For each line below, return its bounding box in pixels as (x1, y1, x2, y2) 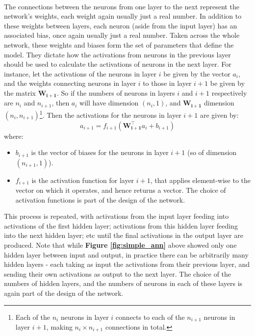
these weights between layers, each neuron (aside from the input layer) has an (4, 20, 237, 30)
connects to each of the (115, 311, 185, 322)
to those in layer (143, 78, 192, 88)
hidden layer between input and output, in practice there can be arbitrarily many (4, 249, 249, 259)
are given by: (200, 109, 239, 120)
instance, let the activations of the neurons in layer (4, 68, 157, 78)
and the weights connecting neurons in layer (4, 78, 136, 88)
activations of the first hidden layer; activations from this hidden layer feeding (4, 220, 238, 231)
